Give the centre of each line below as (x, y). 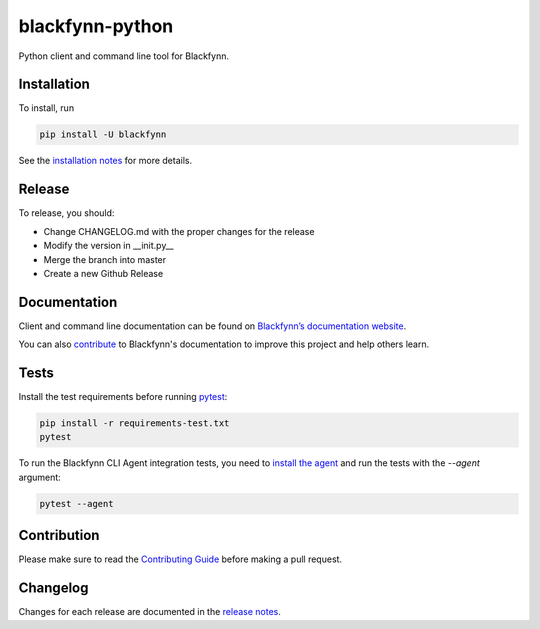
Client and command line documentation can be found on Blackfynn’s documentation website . (212, 326)
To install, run (46, 108)
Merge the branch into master (105, 259)
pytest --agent (76, 503)
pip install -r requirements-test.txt (134, 423)
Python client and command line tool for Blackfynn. (124, 56)
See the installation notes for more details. (105, 161)
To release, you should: (66, 213)
